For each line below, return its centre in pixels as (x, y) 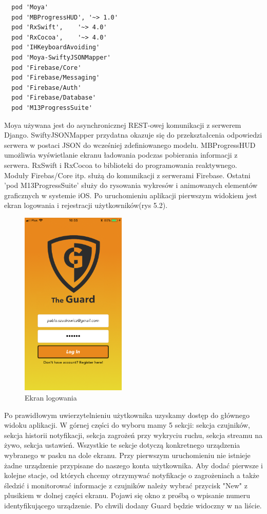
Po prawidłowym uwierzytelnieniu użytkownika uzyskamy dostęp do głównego (127, 415)
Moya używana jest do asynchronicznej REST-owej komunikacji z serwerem (123, 125)
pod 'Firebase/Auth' (46, 88)
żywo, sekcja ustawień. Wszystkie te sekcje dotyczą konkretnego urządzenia (122, 445)
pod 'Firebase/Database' (54, 98)
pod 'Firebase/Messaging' (56, 78)
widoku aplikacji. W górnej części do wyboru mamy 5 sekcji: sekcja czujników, (127, 425)
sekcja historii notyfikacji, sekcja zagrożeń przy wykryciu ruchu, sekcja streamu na (133, 435)
